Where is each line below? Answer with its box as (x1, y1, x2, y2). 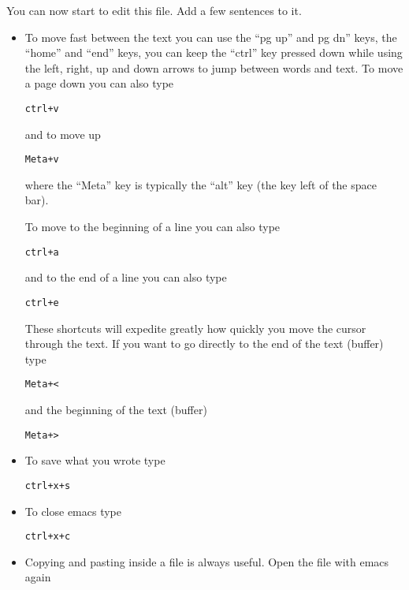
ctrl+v (24, 103, 59, 114)
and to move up (24, 125, 101, 142)
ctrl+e (24, 297, 59, 308)
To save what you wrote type (24, 452, 165, 469)
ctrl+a (24, 246, 59, 258)
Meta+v (24, 154, 59, 166)
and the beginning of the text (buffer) (24, 401, 207, 417)
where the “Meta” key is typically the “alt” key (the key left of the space (24, 176, 377, 192)
